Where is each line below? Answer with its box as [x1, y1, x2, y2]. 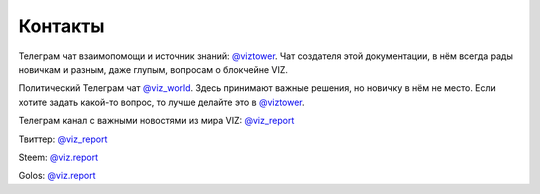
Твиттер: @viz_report [18, 133, 108, 145]
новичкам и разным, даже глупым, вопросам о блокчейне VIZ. [18, 63, 289, 75]
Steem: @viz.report [18, 151, 99, 163]
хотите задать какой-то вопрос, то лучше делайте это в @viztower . [18, 96, 305, 108]
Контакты [18, 15, 105, 37]
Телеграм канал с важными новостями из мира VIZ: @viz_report [18, 115, 295, 127]
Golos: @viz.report [18, 170, 96, 182]
